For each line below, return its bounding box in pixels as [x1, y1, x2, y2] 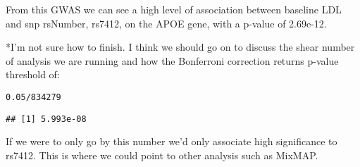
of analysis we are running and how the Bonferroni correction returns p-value [6, 53, 339, 68]
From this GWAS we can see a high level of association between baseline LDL [6, 2, 342, 16]
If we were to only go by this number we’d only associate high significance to [6, 134, 337, 149]
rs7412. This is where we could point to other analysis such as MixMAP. [6, 147, 318, 162]
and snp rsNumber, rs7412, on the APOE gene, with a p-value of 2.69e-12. [6, 16, 327, 30]
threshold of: [6, 67, 60, 82]
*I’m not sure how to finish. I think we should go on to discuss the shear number [6, 39, 355, 54]
